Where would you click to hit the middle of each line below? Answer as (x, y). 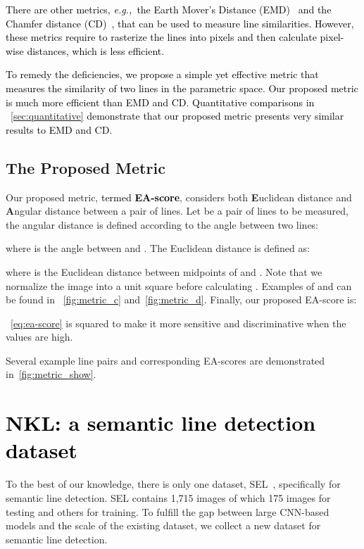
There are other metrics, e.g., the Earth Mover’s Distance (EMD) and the (169, 9)
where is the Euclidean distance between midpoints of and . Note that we (164, 271)
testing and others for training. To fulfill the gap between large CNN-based (168, 511)
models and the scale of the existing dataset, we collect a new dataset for (163, 525)
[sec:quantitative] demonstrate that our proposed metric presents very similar (177, 116)
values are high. (39, 337)
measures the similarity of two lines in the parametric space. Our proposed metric (182, 88)
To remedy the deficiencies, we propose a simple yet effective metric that (162, 74)
